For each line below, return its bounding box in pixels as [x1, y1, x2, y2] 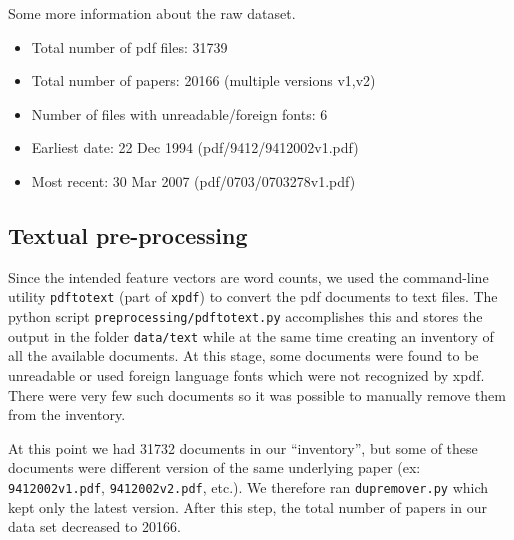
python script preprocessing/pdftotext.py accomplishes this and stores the [8, 306, 483, 327]
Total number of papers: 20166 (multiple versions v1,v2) [31, 70, 376, 91]
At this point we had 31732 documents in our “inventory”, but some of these [8, 437, 478, 458]
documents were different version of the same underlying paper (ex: [8, 457, 421, 478]
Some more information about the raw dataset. [8, 3, 296, 23]
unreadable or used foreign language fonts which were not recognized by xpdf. [8, 364, 485, 385]
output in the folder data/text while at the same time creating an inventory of [8, 325, 494, 346]
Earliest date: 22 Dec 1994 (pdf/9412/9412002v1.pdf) [31, 137, 359, 158]
